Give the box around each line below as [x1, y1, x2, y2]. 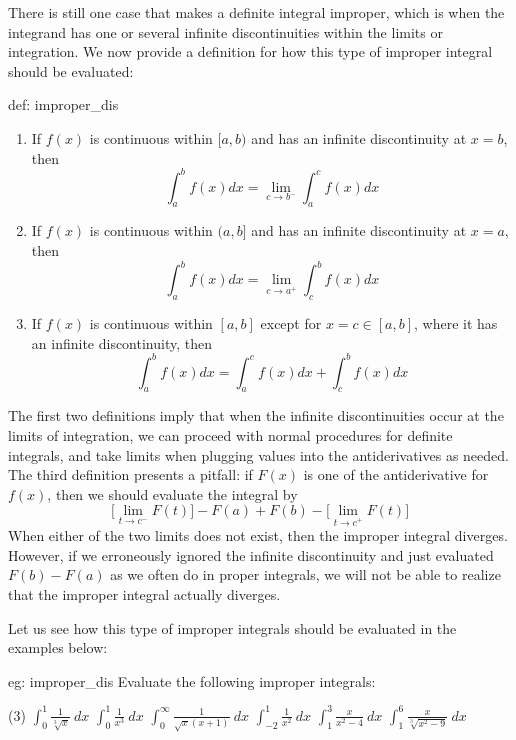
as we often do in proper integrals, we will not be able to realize [110, 564, 501, 585]
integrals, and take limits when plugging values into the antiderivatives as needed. [8, 444, 509, 465]
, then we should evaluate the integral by [47, 483, 298, 504]
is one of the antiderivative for [303, 464, 489, 485]
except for [260, 312, 322, 333]
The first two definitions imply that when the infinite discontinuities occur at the [8, 405, 504, 426]
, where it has [414, 312, 498, 333]
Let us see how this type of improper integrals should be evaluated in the [8, 617, 457, 638]
